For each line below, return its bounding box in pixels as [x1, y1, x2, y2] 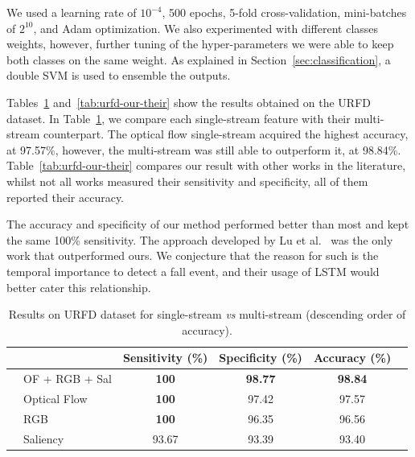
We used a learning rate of [6, 4, 137, 20]
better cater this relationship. [6, 278, 151, 295]
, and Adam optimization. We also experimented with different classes [33, 19, 379, 36]
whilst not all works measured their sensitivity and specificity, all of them [6, 172, 368, 189]
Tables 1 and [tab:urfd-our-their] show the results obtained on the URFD [6, 93, 371, 110]
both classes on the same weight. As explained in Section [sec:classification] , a [6, 51, 391, 68]
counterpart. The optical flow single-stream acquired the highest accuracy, [43, 126, 409, 142]
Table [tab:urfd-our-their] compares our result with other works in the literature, [6, 157, 406, 174]
